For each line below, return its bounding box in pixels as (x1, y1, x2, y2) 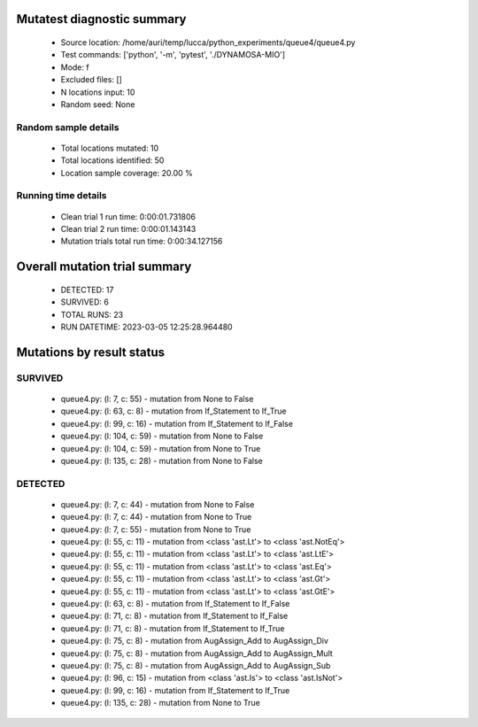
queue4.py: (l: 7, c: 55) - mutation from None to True (60, 523, 251, 535)
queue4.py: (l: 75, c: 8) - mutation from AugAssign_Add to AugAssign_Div (60, 636, 329, 646)
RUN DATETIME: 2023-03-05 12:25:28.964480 (60, 321, 234, 332)
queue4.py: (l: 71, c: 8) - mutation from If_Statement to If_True (60, 623, 285, 633)
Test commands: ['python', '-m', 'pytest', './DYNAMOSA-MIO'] (60, 50, 286, 60)
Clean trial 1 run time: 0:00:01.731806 (60, 211, 197, 221)
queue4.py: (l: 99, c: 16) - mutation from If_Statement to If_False (60, 418, 294, 429)
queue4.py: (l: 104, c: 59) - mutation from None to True (60, 443, 261, 453)
